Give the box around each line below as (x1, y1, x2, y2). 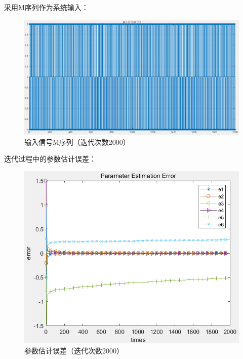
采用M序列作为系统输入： (4, 2, 89, 12)
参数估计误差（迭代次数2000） (24, 345, 124, 355)
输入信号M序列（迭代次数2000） (24, 136, 130, 147)
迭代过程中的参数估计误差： (4, 153, 96, 164)
